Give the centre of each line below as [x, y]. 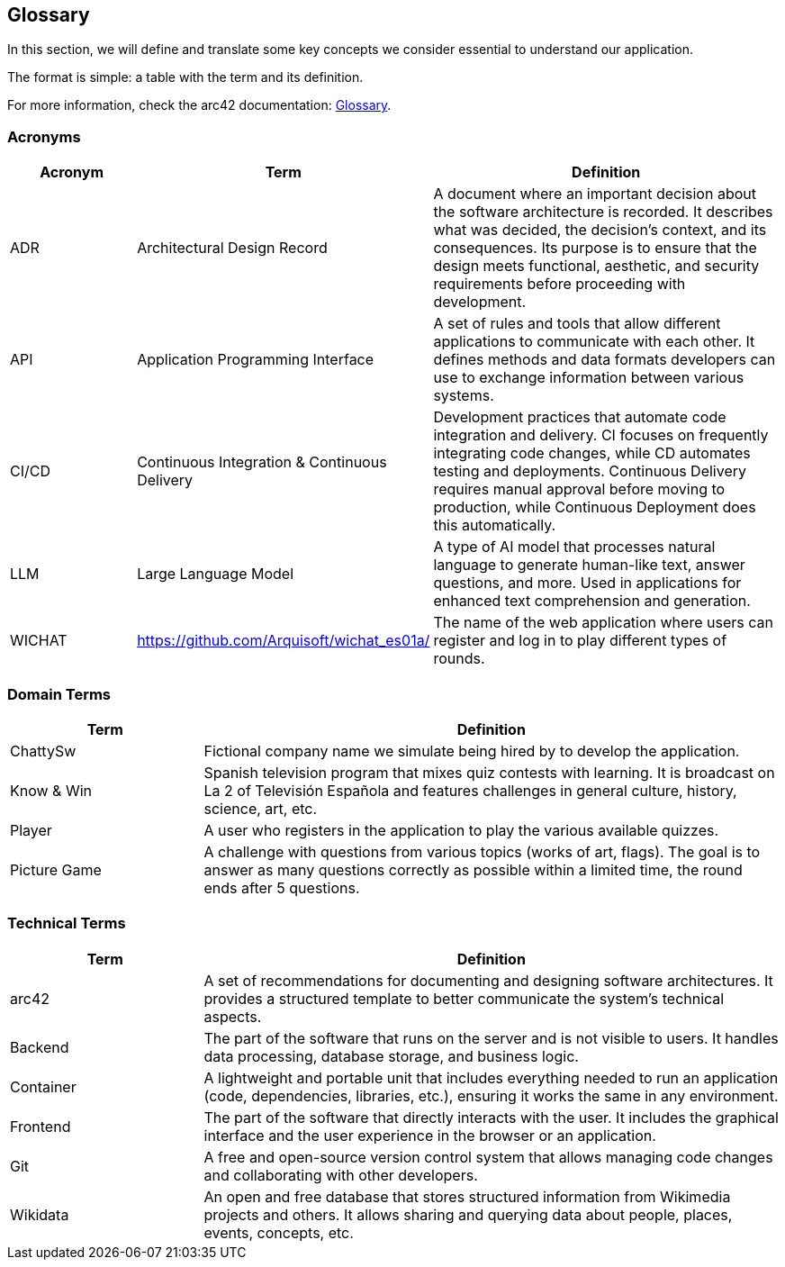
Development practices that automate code [580, 417]
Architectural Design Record [232, 248]
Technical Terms [67, 923]
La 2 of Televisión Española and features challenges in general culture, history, [470, 790]
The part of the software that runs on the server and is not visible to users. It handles [491, 1038]
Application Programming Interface [256, 360]
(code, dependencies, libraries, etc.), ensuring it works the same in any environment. [491, 1095]
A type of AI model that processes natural [574, 547]
